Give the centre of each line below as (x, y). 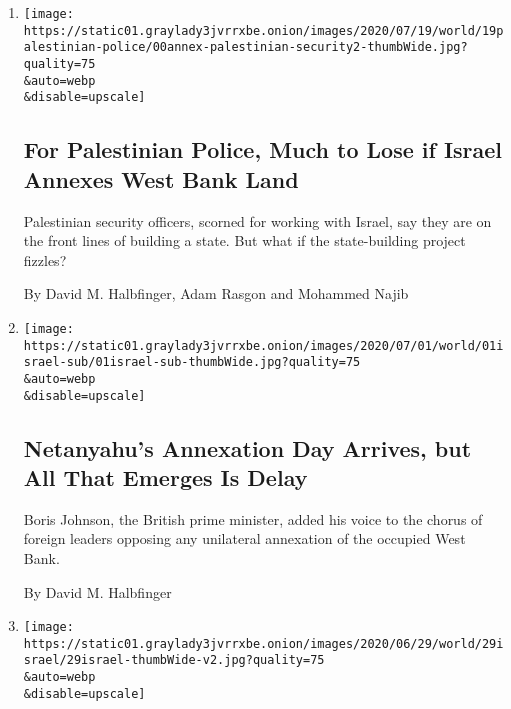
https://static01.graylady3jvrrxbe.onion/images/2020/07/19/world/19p (263, 30)
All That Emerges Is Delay (165, 476)
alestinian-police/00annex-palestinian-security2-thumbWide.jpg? (245, 47)
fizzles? (45, 259)
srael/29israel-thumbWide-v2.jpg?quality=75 (174, 660)
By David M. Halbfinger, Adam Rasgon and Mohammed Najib (216, 293)
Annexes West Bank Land (161, 178)
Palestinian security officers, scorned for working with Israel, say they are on (257, 220)
